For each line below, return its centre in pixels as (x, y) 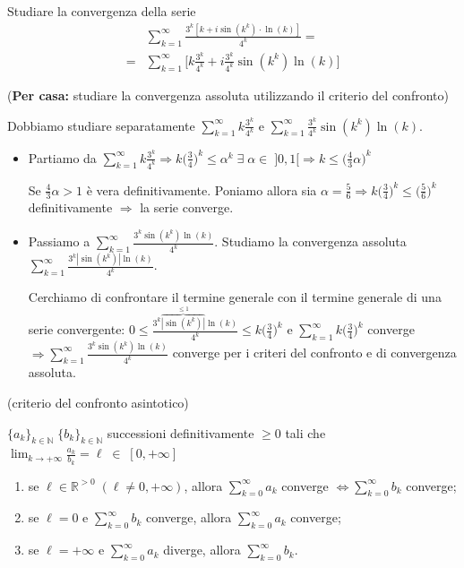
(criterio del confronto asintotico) (98, 403)
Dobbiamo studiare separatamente (101, 125)
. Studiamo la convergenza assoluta (310, 241)
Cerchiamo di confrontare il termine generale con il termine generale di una (235, 297)
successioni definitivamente (180, 432)
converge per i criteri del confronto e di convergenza (314, 353)
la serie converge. (187, 207)
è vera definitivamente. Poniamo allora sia (202, 189)
